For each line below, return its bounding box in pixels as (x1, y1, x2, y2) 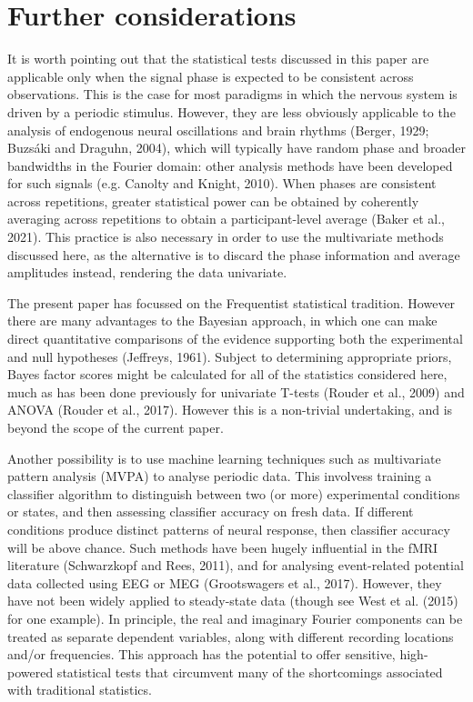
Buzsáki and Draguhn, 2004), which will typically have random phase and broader (7, 138, 466, 157)
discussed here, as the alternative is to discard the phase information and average (7, 245, 460, 264)
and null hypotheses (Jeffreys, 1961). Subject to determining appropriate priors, (7, 346, 452, 366)
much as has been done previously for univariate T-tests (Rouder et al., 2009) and (7, 382, 465, 401)
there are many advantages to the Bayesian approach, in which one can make (7, 311, 438, 330)
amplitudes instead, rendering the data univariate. (7, 263, 287, 282)
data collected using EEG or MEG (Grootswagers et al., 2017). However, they (7, 573, 442, 592)
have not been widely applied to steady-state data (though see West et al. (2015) (7, 591, 458, 610)
